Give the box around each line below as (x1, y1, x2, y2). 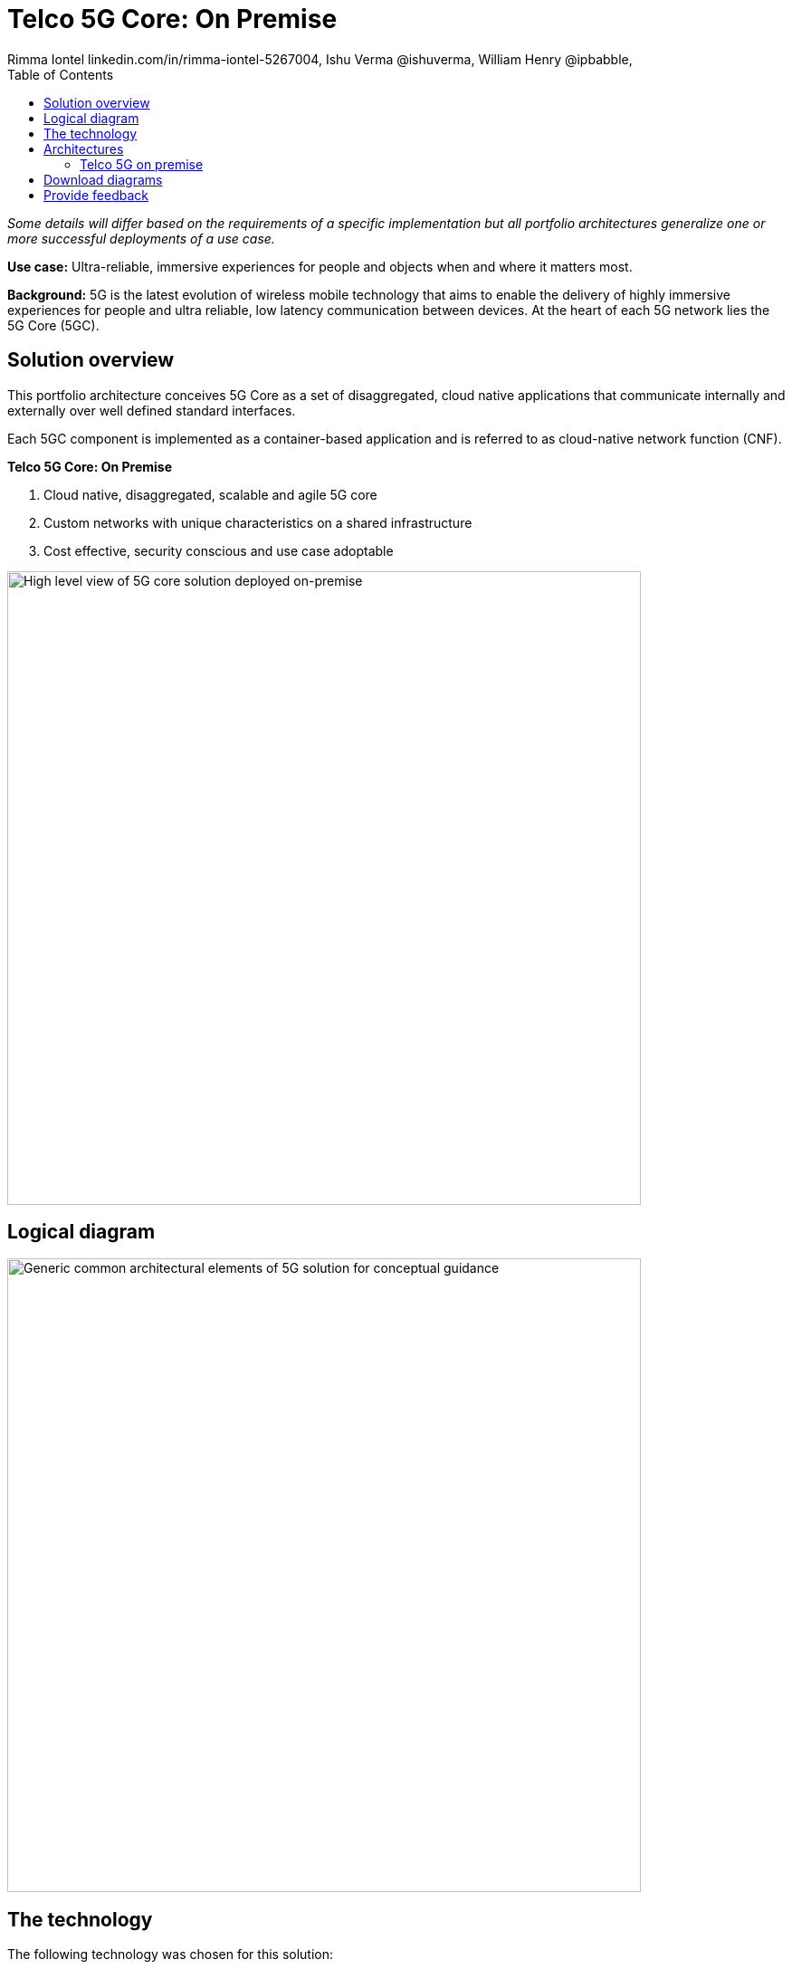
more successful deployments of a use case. (7, 230, 275, 246)
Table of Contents (7, 66, 114, 82)
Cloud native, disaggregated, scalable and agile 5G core (43, 486, 377, 502)
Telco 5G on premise (80, 156, 204, 172)
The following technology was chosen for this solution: (7, 1946, 334, 1963)
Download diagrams (43, 171, 163, 187)
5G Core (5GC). (7, 317, 100, 333)
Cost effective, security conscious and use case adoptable (43, 542, 394, 559)
